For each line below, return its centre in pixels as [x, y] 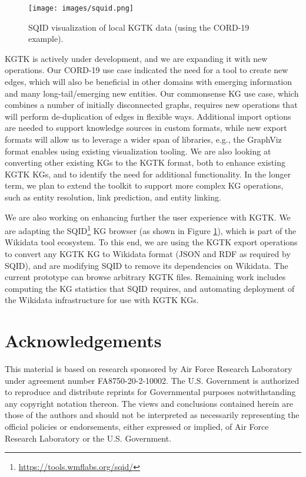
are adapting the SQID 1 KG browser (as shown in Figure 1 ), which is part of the [151, 230]
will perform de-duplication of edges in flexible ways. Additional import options [148, 116]
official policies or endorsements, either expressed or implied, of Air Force [137, 427]
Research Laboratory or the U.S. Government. [88, 438]
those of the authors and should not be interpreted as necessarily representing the [152, 415]
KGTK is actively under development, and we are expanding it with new [136, 58]
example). [46, 39]
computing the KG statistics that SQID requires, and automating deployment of [150, 288]
